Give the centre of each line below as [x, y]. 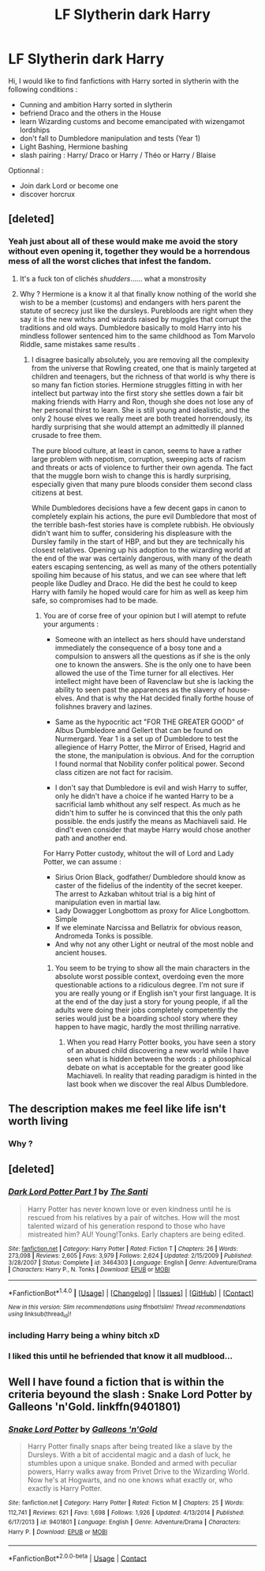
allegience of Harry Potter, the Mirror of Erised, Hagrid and [150, 747]
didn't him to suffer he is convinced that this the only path [149, 813]
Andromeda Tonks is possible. [104, 935]
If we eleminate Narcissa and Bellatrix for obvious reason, [149, 927]
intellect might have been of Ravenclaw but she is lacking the [154, 681]
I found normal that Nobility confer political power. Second [149, 764]
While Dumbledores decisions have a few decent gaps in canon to [139, 508]
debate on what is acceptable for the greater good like [155, 1067]
